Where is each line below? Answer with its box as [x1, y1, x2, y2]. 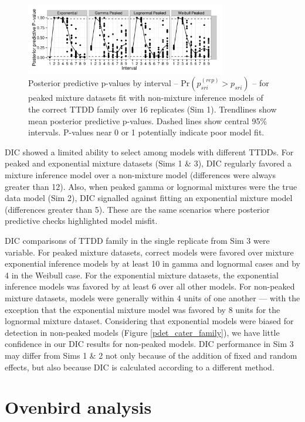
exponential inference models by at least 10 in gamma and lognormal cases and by [5, 257, 300, 270]
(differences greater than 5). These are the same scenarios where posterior [5, 203, 270, 215]
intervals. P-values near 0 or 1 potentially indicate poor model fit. [28, 126, 265, 138]
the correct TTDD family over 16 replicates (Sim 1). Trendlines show [28, 103, 277, 115]
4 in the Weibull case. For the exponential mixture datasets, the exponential [5, 268, 279, 281]
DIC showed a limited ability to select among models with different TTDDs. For [5, 145, 294, 158]
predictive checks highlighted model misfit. [5, 215, 158, 227]
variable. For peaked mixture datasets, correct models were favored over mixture [5, 246, 294, 258]
